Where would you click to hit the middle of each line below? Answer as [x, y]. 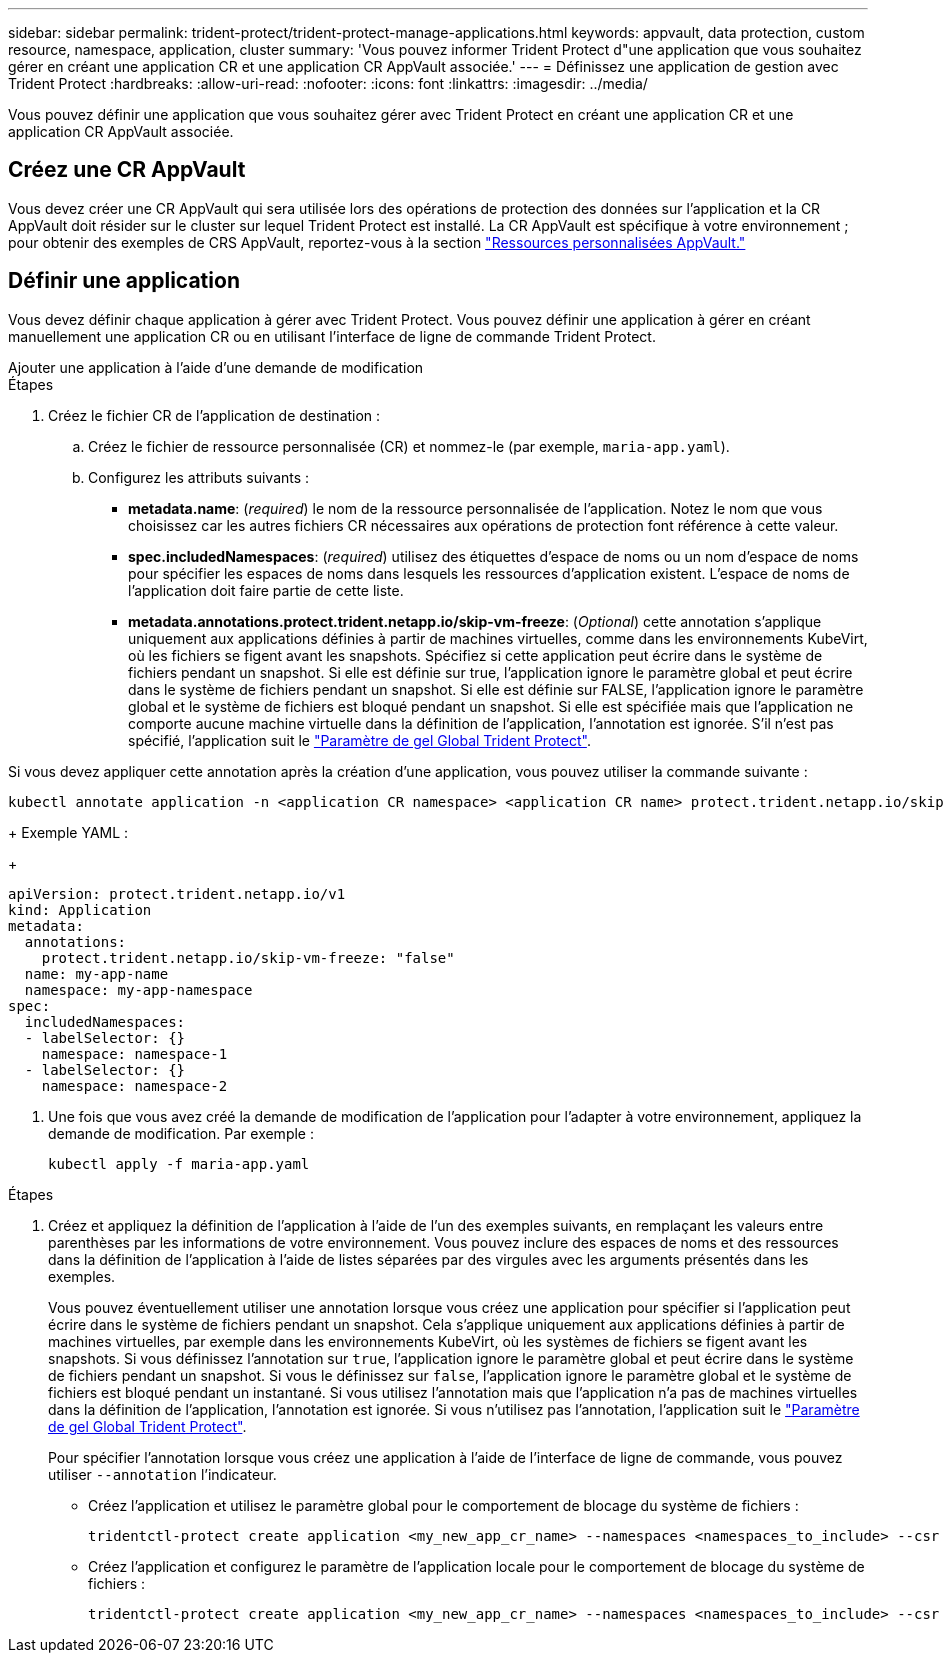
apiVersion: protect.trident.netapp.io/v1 [177, 893]
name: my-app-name [96, 973]
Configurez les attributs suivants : [199, 477]
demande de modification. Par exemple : [181, 1133]
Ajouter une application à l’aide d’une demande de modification [216, 367]
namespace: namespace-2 [134, 1085]
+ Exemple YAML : [68, 832]
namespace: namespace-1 [134, 1053]
